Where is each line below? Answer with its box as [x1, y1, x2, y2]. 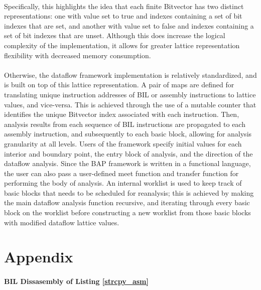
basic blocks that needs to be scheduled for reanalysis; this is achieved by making [4, 187, 254, 198]
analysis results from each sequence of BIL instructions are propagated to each [4, 118, 245, 129]
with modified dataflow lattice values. [4, 217, 119, 227]
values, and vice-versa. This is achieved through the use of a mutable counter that [4, 99, 256, 109]
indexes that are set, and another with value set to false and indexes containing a [4, 20, 254, 31]
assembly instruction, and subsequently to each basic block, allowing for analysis [4, 128, 252, 139]
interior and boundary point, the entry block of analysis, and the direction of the [4, 148, 253, 159]
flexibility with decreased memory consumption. [4, 50, 151, 60]
